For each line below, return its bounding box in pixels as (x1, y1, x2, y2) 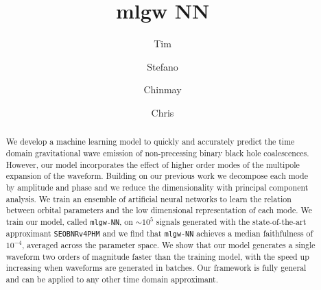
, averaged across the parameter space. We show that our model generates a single (22, 239, 316, 251)
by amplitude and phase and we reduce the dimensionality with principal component (5, 181, 309, 193)
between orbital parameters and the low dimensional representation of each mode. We (5, 204, 313, 216)
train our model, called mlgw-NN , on (5, 215, 133, 227)
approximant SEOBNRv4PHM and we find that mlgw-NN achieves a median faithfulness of (5, 228, 313, 239)
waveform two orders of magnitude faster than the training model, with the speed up (5, 250, 309, 262)
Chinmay (143, 82, 182, 97)
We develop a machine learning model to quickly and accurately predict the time (5, 136, 295, 147)
